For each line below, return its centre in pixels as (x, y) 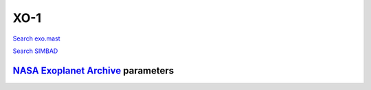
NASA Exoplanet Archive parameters (93, 70)
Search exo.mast (37, 38)
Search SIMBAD (35, 51)
